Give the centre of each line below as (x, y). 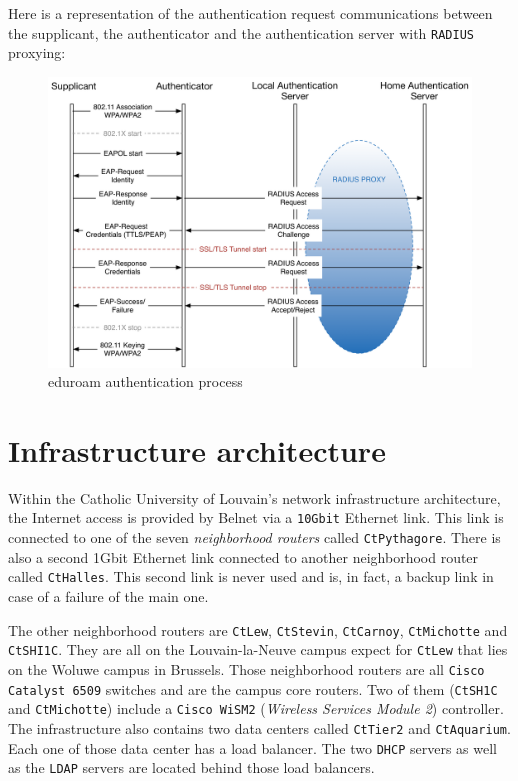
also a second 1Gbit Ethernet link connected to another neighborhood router (243, 556)
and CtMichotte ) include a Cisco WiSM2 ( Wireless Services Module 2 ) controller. (256, 708)
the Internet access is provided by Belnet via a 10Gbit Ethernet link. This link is (256, 517)
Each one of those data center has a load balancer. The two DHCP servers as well (252, 747)
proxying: (37, 52)
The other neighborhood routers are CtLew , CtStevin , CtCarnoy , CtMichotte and (258, 629)
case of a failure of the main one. (108, 595)
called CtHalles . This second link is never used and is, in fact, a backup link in (251, 576)
